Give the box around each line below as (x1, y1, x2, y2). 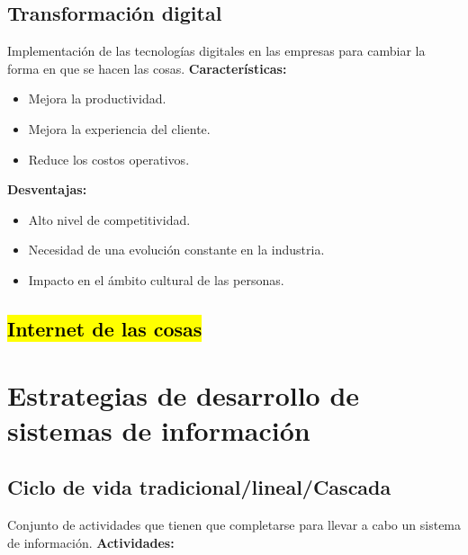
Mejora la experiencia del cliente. (28, 119, 211, 138)
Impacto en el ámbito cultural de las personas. (28, 270, 284, 289)
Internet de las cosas (7, 314, 202, 342)
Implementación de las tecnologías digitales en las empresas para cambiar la (7, 41, 426, 60)
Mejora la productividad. (28, 89, 166, 108)
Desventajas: (7, 180, 87, 199)
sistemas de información (7, 411, 310, 448)
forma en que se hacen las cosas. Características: (7, 58, 287, 77)
